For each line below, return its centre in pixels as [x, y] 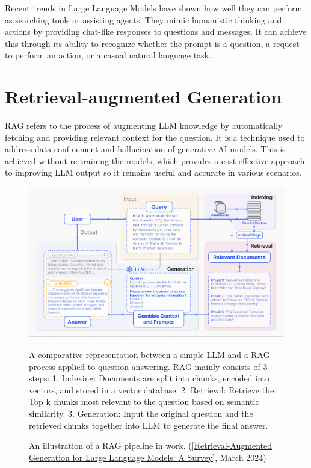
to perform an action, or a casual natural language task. [108, 55]
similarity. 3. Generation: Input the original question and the [141, 413]
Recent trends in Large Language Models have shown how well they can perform [154, 8]
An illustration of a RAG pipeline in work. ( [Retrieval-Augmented [150, 445]
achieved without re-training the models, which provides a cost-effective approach [155, 160]
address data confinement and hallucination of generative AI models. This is [145, 149]
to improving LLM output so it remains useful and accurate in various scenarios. [153, 172]
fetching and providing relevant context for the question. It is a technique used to [155, 137]
